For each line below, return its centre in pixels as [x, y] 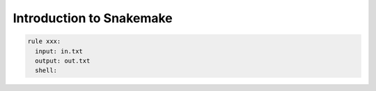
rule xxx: [44, 41]
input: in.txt [59, 51]
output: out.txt [63, 60]
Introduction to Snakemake [93, 18]
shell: [46, 71]
